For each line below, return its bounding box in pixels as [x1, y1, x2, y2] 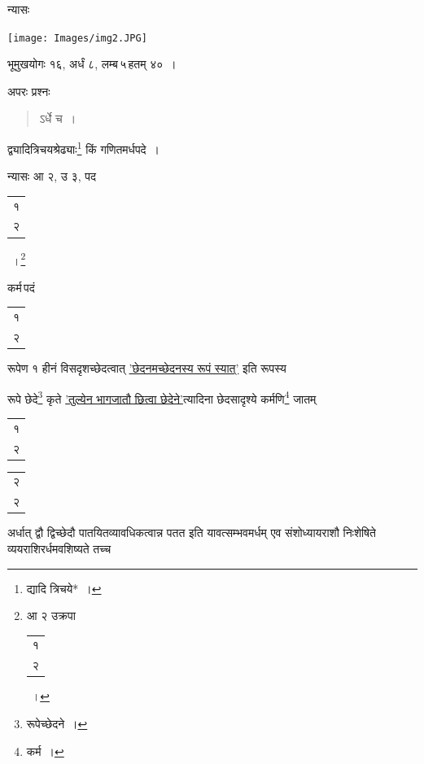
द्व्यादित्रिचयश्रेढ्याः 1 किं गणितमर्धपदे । [7, 138, 160, 157]
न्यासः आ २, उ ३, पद [7, 168, 96, 185]
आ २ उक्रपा [26, 607, 76, 624]
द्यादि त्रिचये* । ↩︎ [26, 579, 102, 596]
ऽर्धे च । [39, 110, 76, 127]
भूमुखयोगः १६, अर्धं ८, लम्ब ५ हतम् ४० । [7, 55, 177, 72]
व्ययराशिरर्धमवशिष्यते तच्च [7, 539, 111, 557]
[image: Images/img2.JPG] [7, 32, 147, 44]
